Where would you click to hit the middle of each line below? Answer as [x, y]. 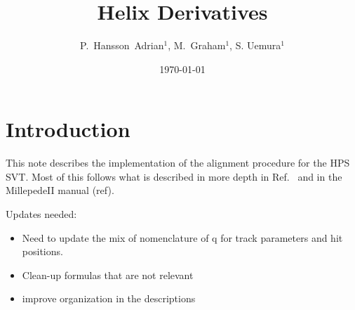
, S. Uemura [255, 45]
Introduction [68, 129]
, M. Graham [197, 45]
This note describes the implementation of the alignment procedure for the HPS [178, 163]
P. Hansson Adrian [122, 45]
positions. [42, 251]
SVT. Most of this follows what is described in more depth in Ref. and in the [174, 176]
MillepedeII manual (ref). [60, 190]
